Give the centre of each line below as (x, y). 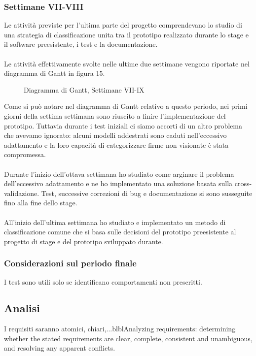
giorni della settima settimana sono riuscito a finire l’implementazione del (115, 115)
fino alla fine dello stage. (41, 203)
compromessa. (25, 154)
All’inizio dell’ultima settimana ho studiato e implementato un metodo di (115, 222)
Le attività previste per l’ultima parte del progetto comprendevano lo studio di (123, 25)
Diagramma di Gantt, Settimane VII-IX (84, 89)
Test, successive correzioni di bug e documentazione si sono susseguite (147, 193)
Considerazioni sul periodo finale (70, 263)
